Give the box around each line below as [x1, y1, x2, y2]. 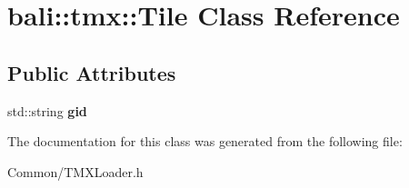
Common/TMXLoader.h [7, 162, 144, 181]
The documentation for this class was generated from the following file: [7, 132, 403, 151]
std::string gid [7, 101, 87, 120]
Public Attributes [7, 58, 176, 86]
